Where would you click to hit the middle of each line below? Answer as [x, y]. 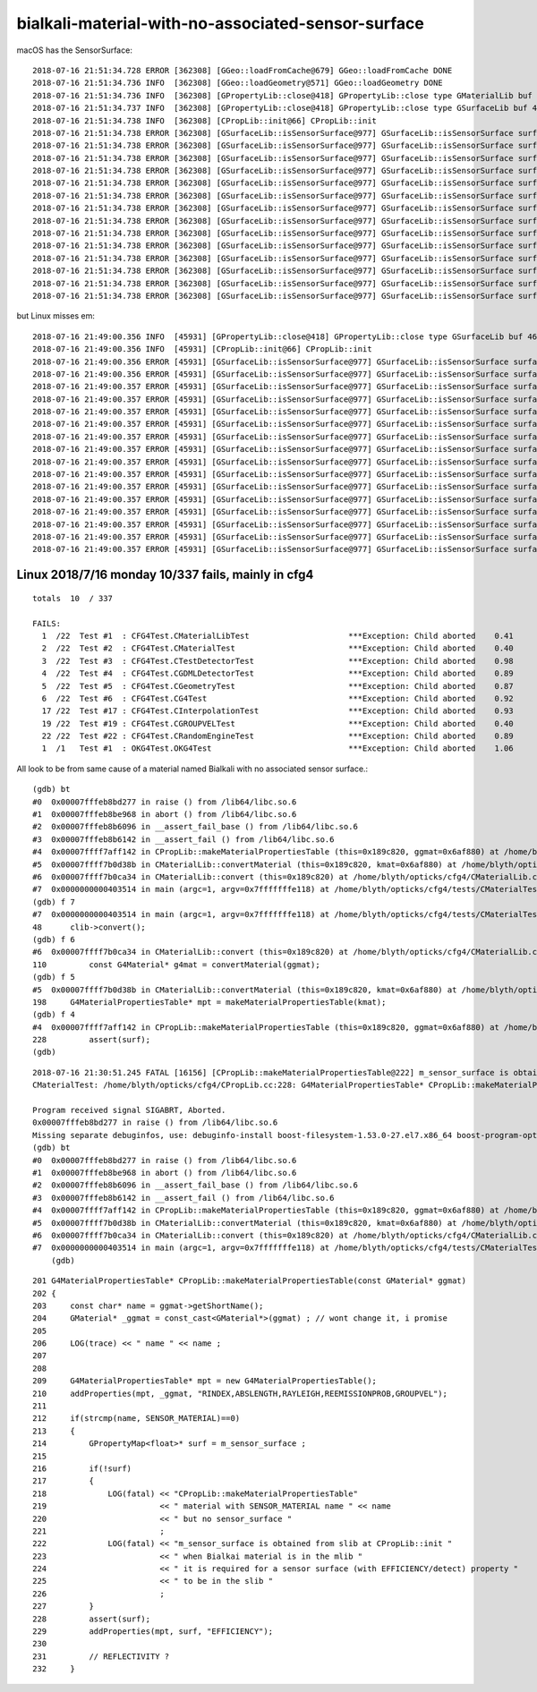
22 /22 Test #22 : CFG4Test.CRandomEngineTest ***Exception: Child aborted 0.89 [277, 736]
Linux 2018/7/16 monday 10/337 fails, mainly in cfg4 [165, 575]
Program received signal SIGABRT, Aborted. [129, 1110]
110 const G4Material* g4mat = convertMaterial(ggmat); [177, 965]
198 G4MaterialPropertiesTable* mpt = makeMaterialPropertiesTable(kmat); [209, 1002]
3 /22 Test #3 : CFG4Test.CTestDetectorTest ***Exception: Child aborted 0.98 [277, 661]
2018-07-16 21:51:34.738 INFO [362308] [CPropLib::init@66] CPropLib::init [205, 120]
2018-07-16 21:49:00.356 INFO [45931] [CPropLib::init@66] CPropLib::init [202, 349]
